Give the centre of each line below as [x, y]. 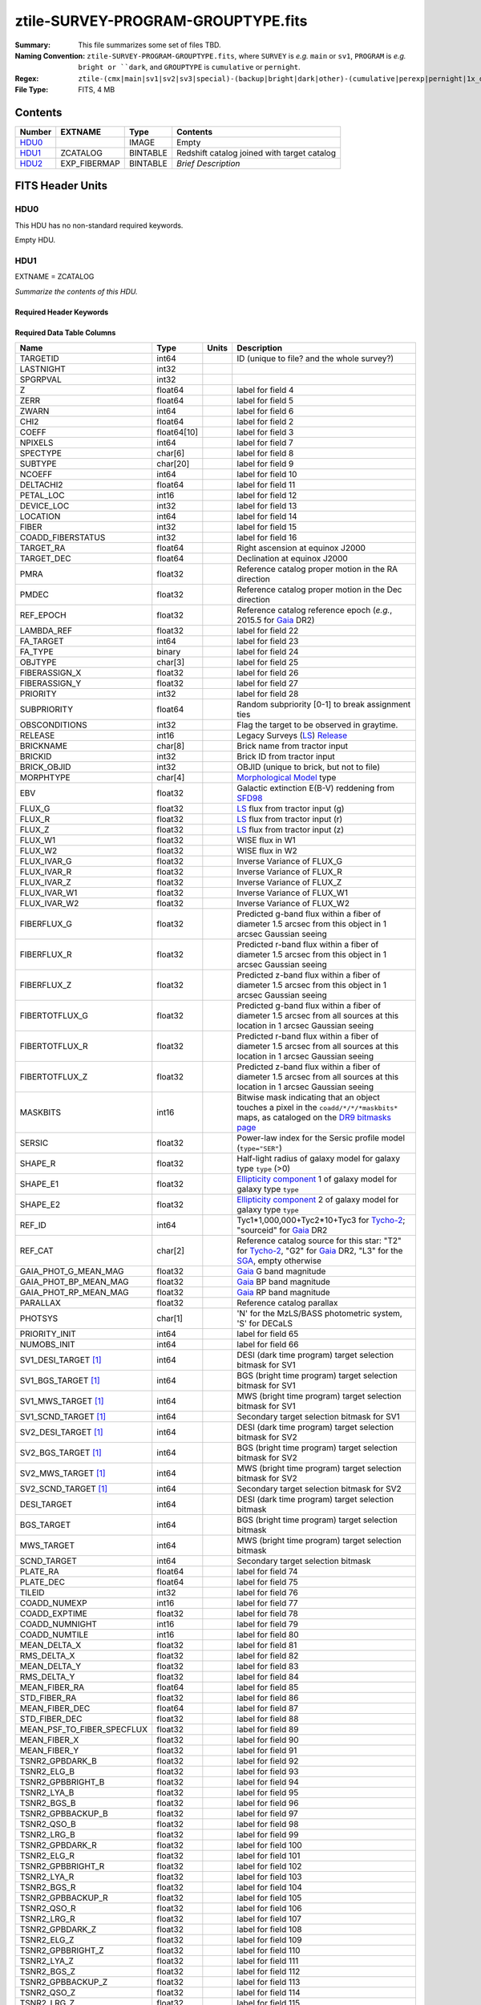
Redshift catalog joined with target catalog [257, 153]
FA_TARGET [42, 642]
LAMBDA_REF [46, 631]
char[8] [170, 746]
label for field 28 [268, 694]
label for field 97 [267, 1814]
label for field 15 [267, 527]
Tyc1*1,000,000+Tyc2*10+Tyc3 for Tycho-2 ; [321, 1221]
